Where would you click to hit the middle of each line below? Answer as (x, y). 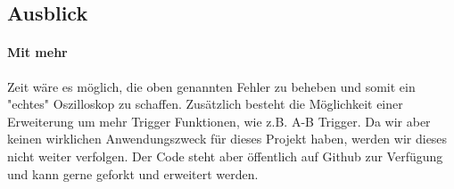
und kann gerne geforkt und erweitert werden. (133, 173)
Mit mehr (37, 52)
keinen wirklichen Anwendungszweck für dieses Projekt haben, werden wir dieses (227, 139)
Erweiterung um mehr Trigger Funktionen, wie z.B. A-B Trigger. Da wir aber (219, 121)
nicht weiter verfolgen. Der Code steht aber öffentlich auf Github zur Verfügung (225, 156)
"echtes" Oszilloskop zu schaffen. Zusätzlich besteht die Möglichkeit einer (205, 104)
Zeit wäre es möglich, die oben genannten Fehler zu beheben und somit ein (211, 86)
